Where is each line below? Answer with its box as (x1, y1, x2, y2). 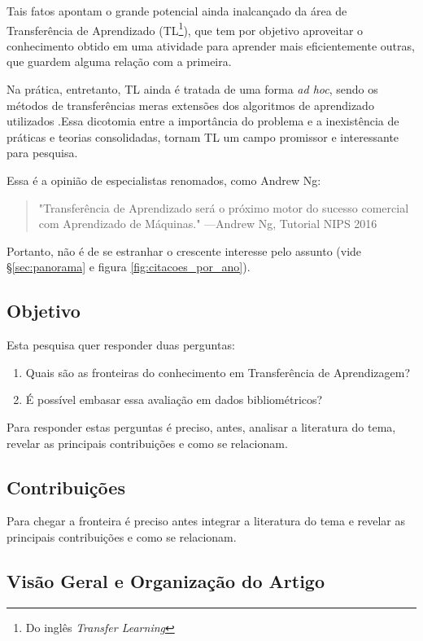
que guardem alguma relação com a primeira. (7, 53, 232, 70)
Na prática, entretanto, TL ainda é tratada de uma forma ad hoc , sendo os (7, 81, 378, 98)
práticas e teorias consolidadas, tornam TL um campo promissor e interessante (7, 128, 399, 145)
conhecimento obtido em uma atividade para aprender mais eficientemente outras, (7, 37, 415, 54)
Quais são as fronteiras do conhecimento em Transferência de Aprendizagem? (25, 363, 411, 380)
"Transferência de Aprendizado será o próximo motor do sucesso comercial (38, 199, 409, 216)
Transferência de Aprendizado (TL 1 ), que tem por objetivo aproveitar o (7, 19, 364, 38)
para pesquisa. (7, 144, 78, 161)
